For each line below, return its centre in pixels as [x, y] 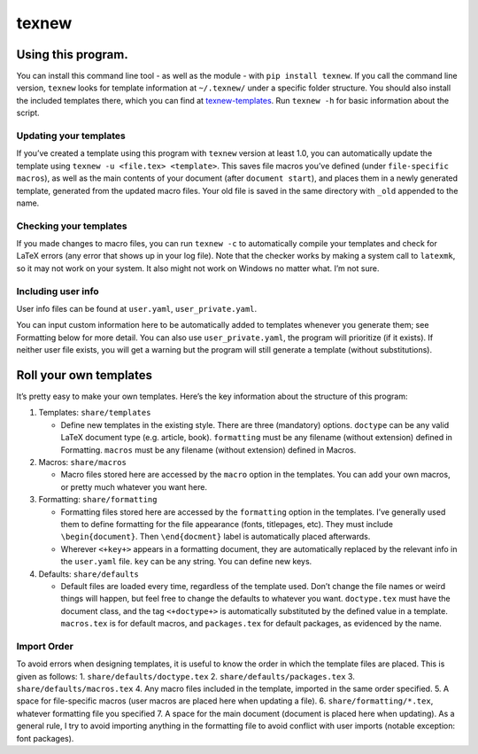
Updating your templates [71, 136]
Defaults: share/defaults [89, 574]
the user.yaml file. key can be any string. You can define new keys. [186, 562]
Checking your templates [72, 226]
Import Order [45, 646]
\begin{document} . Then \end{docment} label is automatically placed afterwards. [216, 537]
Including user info [58, 291]
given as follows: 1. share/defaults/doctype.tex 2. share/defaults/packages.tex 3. [186, 676]
